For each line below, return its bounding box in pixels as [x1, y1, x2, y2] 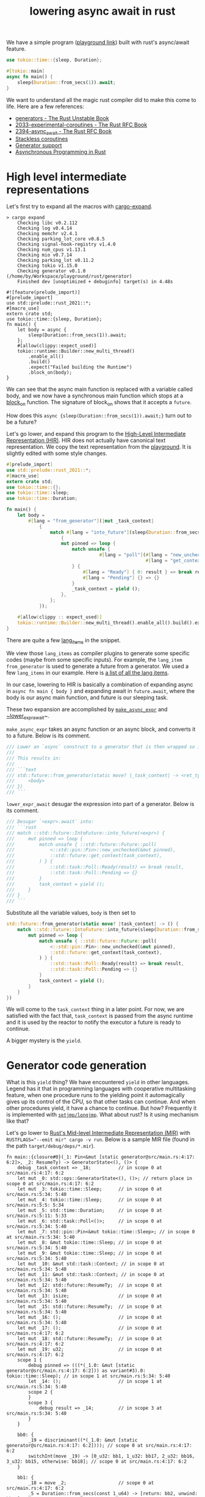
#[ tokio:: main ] [6, 68, 45, 74]
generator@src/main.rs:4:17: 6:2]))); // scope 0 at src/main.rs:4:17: [6, 1443, 192, 1449]
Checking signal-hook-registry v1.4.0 [17, 241, 116, 248]
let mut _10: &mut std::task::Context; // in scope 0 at [17, 1261, 165, 1267]
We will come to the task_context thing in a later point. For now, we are [6, 1006, 185, 1013]
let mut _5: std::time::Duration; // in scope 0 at [17, 1208, 163, 1214]
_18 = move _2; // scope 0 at [28, 1480, 154, 1486]
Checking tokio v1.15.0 [17, 263, 78, 269]
